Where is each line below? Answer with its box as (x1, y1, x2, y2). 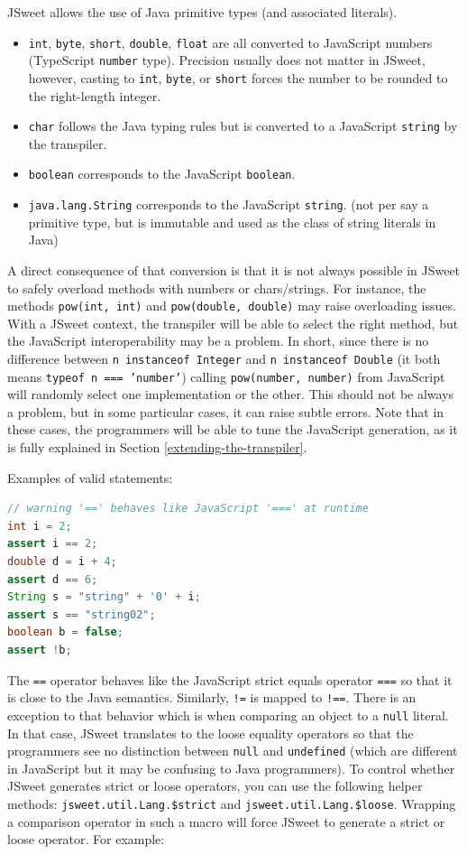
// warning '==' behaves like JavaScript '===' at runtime (7, 502, 369, 515)
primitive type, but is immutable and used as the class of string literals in (28, 212, 436, 231)
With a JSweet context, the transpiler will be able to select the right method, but (7, 313, 459, 332)
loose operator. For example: (7, 830, 165, 849)
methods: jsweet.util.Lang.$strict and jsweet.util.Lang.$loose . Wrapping (7, 794, 456, 812)
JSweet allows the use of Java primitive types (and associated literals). (7, 3, 398, 21)
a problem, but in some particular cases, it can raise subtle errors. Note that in (7, 402, 444, 421)
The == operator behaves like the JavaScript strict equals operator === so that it (7, 670, 453, 689)
